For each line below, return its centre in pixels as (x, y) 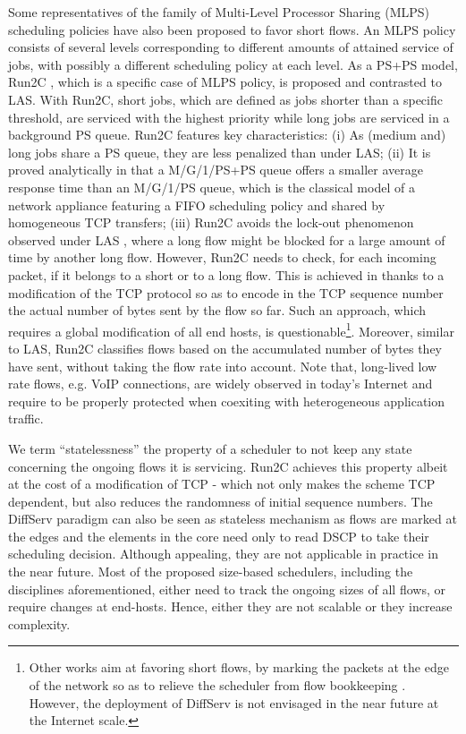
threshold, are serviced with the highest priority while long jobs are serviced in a (229, 117)
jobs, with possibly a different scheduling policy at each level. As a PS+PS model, (233, 64)
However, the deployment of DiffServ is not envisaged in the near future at (234, 702)
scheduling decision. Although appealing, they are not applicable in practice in (223, 554)
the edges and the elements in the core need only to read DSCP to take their (219, 536)
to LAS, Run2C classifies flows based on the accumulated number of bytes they (225, 348)
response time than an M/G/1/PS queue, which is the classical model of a (212, 187)
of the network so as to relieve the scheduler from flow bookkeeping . (217, 685)
